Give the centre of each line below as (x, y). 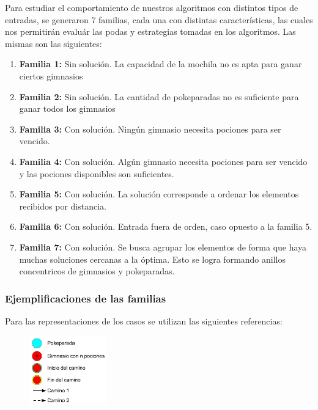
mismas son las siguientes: (54, 43)
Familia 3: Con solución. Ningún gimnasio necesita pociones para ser (150, 129)
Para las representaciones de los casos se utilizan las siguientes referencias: (144, 320)
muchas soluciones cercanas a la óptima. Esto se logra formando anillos (152, 259)
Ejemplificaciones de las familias (86, 298)
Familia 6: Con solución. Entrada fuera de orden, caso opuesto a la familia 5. (166, 226)
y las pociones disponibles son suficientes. (97, 173)
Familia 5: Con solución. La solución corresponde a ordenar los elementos (159, 194)
